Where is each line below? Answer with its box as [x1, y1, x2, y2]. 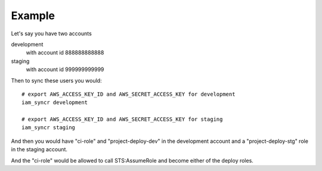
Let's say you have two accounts [11, 30, 92, 37]
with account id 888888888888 [26, 49, 104, 56]
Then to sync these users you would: [11, 77, 102, 84]
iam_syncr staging [21, 124, 76, 131]
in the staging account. [11, 146, 68, 153]
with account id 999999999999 [26, 66, 104, 73]
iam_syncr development [21, 99, 88, 106]
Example [11, 9, 55, 22]
